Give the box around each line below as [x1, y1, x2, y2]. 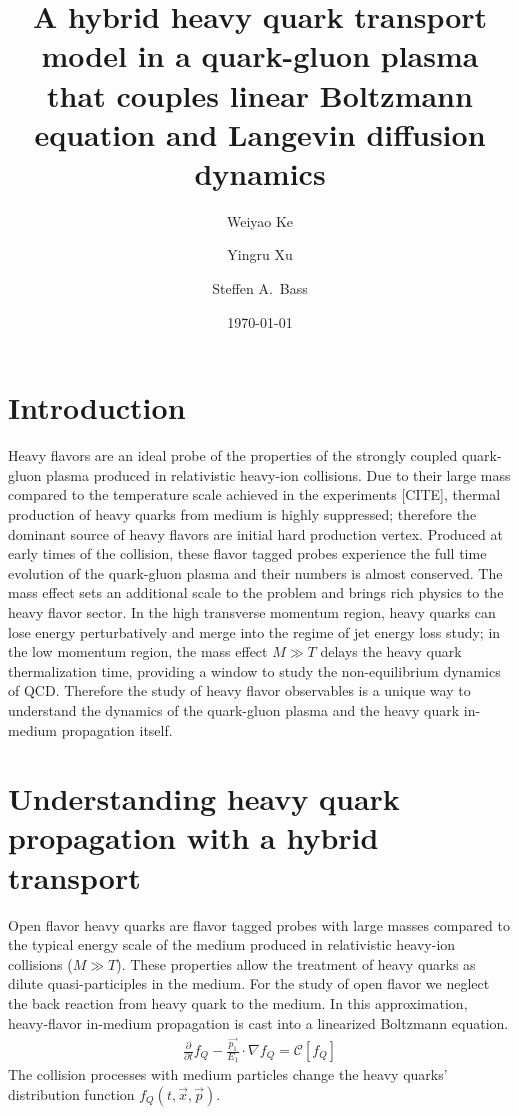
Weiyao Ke [226, 210, 294, 231]
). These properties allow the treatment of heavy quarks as [116, 953, 476, 974]
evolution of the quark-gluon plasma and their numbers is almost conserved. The [8, 562, 503, 583]
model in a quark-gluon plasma [41, 35, 479, 76]
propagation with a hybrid [8, 817, 379, 858]
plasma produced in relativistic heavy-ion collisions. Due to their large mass [46, 464, 511, 485]
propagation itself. [61, 719, 173, 740]
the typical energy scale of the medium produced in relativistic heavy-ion [8, 934, 456, 955]
